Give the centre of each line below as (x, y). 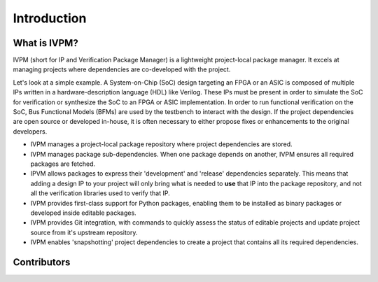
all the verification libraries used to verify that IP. (100, 193)
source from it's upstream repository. (84, 232)
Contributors (42, 262)
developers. (30, 131)
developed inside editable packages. (83, 213)
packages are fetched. (63, 164)
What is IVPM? (45, 43)
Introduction (50, 18)
